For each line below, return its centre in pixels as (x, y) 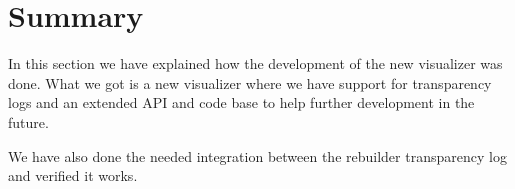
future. (28, 121)
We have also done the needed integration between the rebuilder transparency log (257, 155)
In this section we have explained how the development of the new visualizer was (255, 63)
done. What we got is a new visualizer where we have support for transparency (250, 82)
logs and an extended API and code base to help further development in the (241, 102)
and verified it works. (73, 175)
